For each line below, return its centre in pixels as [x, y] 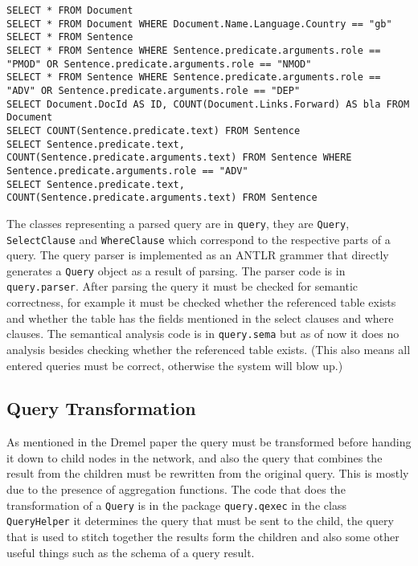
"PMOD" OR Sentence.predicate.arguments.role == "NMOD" [159, 64]
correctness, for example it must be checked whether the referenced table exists [201, 302]
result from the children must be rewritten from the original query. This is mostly [208, 473]
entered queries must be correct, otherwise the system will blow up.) [175, 365]
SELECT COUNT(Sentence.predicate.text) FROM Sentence [154, 130]
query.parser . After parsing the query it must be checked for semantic [182, 286]
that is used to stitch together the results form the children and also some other [203, 536]
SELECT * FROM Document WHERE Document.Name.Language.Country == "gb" [199, 24]
